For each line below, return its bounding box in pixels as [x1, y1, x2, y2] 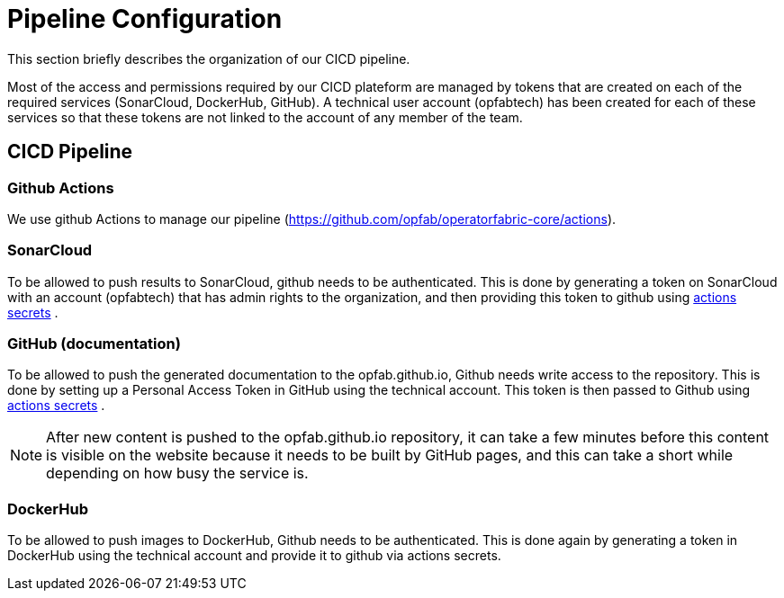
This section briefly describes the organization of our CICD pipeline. [7, 50, 410, 67]
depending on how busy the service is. [46, 464, 309, 483]
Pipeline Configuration [7, 4, 283, 34]
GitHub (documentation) [7, 335, 181, 353]
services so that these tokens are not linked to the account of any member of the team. [7, 109, 523, 125]
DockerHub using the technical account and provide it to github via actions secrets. [7, 548, 501, 564]
